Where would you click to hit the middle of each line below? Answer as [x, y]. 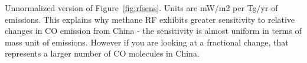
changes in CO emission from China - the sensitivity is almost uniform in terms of [153, 31]
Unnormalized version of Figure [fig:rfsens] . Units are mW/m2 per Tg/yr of [141, 8]
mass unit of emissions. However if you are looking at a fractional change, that [147, 42]
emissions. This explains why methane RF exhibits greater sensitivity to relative [150, 19]
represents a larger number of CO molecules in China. [102, 53]
